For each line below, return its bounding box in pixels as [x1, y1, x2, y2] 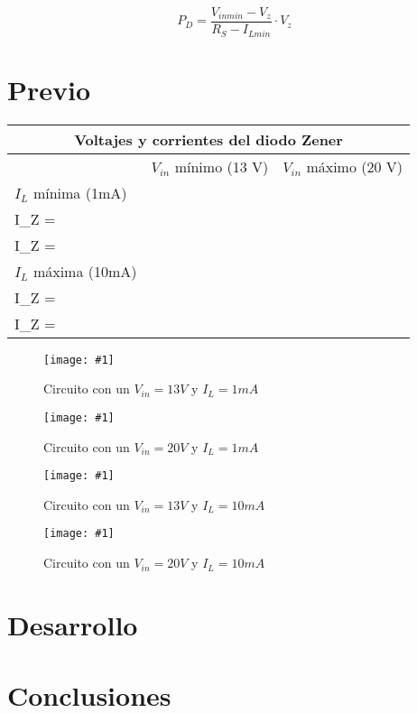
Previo [7, 70, 91, 107]
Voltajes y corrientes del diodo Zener [74, 128, 343, 150]
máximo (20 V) [306, 155, 403, 177]
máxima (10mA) [32, 260, 137, 282]
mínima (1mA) [32, 181, 127, 203]
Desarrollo [7, 606, 138, 643]
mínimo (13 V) [174, 155, 269, 177]
